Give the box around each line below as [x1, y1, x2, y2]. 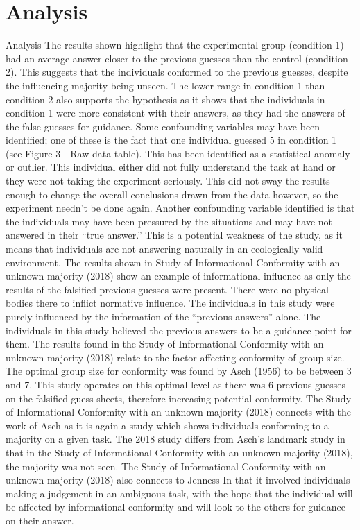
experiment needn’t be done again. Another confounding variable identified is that [6, 200, 355, 215]
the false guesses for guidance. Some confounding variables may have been [6, 119, 320, 133]
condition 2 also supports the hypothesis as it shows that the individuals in [6, 92, 325, 106]
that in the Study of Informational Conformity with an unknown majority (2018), [6, 445, 353, 459]
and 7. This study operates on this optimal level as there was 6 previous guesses [6, 377, 346, 391]
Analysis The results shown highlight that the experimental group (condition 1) [6, 37, 344, 52]
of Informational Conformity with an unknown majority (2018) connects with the [6, 404, 352, 419]
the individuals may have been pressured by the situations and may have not [6, 214, 333, 228]
